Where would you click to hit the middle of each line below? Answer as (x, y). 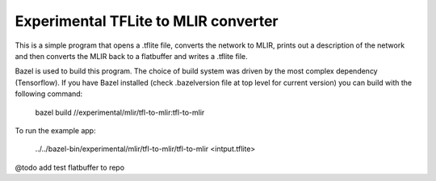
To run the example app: (55, 130)
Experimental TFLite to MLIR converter (147, 21)
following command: (49, 94)
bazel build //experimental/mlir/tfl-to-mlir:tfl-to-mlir (120, 112)
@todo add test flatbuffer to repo (70, 167)
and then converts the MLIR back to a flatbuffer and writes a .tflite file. (131, 56)
